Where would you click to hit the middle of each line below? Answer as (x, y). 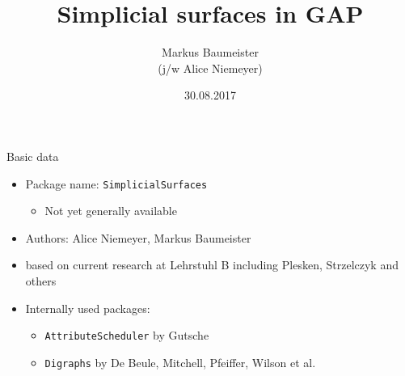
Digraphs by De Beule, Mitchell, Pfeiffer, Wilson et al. (180, 362)
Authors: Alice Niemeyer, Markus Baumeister (138, 237)
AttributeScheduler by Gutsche (127, 335)
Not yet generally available (111, 211)
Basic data (33, 156)
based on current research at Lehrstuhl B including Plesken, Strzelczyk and (212, 265)
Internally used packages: (88, 308)
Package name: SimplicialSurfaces (116, 183)
